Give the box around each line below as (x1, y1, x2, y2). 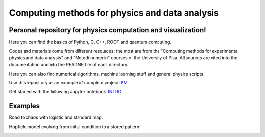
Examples (9, 102, 40, 110)
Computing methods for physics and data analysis (9, 7, 219, 18)
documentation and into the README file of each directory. (9, 62, 129, 68)
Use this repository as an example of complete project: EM (9, 80, 128, 86)
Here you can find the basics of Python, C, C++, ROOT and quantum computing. (9, 39, 172, 45)
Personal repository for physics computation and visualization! (9, 26, 206, 34)
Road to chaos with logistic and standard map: (9, 114, 103, 120)
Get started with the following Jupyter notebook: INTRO (9, 89, 122, 95)
